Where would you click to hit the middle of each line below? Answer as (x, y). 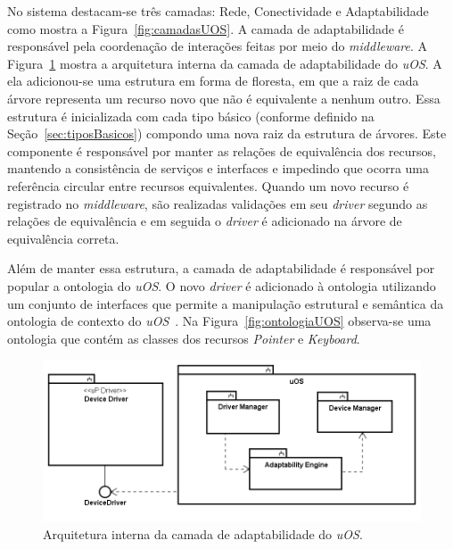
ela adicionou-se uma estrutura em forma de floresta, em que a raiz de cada (213, 81)
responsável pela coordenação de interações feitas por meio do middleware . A (218, 46)
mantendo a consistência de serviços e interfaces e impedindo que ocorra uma (218, 168)
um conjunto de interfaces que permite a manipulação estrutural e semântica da (226, 303)
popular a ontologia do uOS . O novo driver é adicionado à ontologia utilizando (222, 285)
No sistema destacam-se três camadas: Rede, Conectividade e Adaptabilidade (218, 11)
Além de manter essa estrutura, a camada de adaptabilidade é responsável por (221, 268)
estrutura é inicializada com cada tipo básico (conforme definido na (191, 116)
